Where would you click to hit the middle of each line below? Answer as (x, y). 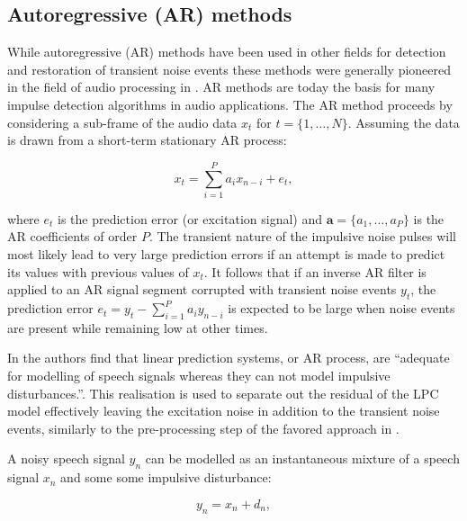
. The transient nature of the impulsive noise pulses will (303, 236)
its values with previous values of (98, 271)
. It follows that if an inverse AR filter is (315, 271)
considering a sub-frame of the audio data (122, 122)
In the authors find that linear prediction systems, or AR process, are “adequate (229, 358)
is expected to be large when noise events (341, 308)
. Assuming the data (404, 122)
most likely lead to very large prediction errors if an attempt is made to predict (226, 254)
